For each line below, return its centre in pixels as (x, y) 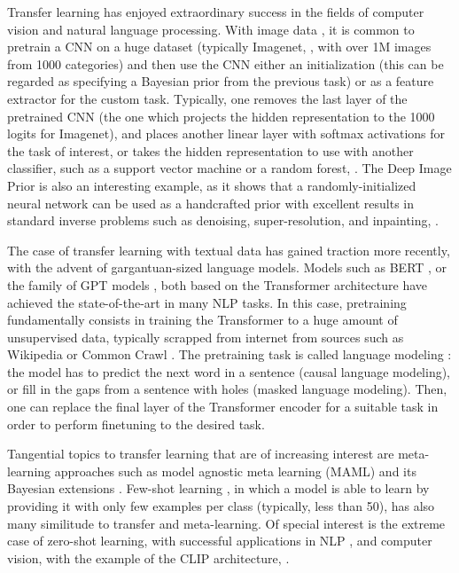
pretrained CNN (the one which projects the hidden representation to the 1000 (221, 116)
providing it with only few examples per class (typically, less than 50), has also (221, 506)
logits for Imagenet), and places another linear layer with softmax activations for (226, 133)
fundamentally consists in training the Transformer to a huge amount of (202, 320)
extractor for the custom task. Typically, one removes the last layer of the (207, 98)
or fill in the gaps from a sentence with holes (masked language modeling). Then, (227, 389)
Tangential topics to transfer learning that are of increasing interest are (201, 454)
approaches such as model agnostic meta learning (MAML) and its (235, 471)
